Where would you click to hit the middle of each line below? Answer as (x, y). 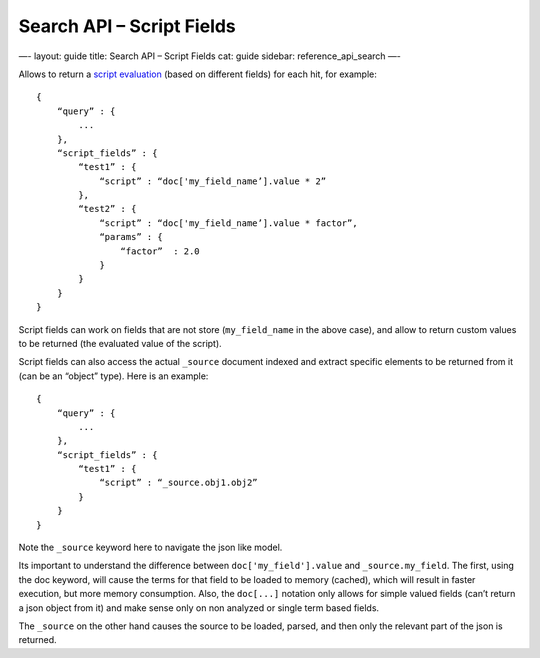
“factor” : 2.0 (160, 251)
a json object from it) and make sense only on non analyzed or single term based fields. (199, 607)
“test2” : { (107, 209)
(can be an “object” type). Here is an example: (113, 376)
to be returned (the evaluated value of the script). (120, 343)
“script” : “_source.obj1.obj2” (179, 483)
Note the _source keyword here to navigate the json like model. (150, 547)
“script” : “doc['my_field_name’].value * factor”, (229, 223)
